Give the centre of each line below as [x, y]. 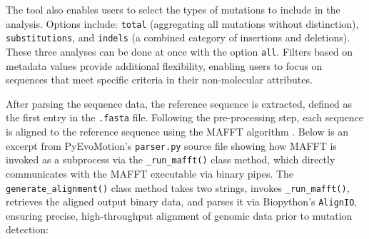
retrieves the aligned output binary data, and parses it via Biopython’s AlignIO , [182, 202]
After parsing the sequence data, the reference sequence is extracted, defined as [179, 103]
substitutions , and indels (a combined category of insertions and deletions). [178, 37]
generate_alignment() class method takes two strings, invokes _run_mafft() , [178, 187]
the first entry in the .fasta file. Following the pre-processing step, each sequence [184, 117]
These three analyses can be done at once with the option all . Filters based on [180, 51]
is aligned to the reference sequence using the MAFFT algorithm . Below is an [177, 131]
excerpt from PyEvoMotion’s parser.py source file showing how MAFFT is [171, 145]
